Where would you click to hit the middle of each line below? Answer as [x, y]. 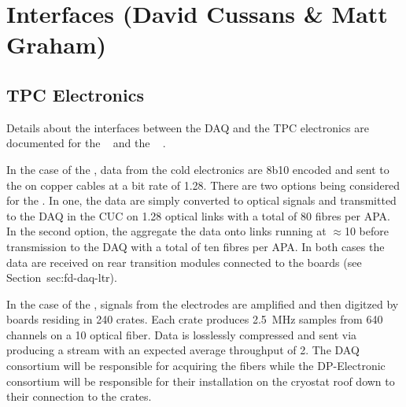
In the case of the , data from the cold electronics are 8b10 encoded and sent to [198, 169]
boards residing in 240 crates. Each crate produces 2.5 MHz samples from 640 [195, 319]
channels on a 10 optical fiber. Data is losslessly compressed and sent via [182, 334]
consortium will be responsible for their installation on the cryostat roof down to [201, 381]
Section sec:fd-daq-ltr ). [62, 277]
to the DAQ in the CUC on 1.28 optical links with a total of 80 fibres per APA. [198, 215]
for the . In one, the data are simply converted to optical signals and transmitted [201, 200]
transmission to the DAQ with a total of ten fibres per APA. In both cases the [196, 246]
